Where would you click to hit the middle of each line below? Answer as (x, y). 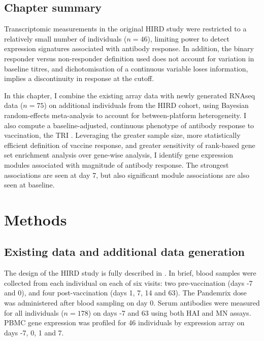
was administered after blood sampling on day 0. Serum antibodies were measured (132, 303)
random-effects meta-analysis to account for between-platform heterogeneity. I (125, 115)
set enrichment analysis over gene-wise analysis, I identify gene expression (119, 155)
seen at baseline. (29, 185)
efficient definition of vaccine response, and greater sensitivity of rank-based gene (130, 145)
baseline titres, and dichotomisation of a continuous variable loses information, (126, 68)
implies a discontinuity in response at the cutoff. (79, 78)
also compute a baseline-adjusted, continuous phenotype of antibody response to (129, 125)
